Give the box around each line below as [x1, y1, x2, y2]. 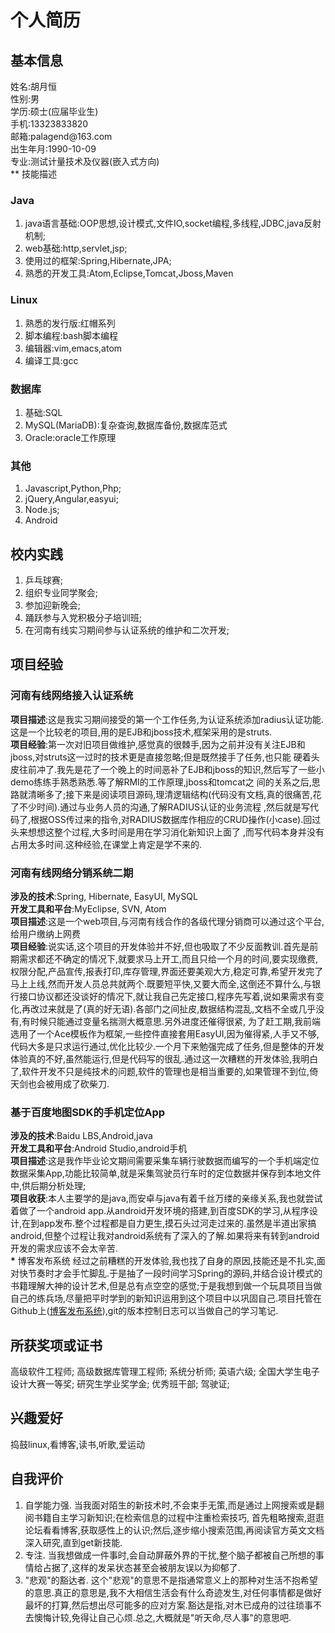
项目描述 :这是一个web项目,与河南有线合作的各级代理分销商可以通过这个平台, [10, 915, 325, 927]
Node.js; [24, 504, 60, 516]
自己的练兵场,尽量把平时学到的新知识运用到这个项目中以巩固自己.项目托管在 [10, 1292, 323, 1305]
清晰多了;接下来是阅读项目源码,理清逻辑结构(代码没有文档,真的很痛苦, [27, 788, 313, 800]
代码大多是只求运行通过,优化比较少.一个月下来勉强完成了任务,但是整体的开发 [10, 1040, 325, 1052]
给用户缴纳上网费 [10, 927, 81, 940]
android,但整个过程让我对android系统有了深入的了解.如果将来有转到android [10, 1230, 320, 1242]
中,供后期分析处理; [10, 1180, 87, 1192]
